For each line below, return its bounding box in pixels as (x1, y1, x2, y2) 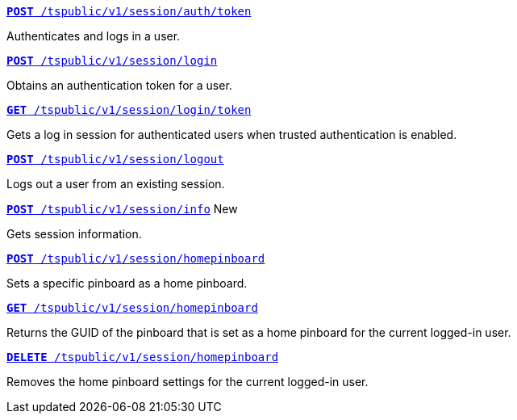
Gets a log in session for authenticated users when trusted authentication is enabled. (6, 128, 457, 141)
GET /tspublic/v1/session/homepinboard (6, 301, 258, 314)
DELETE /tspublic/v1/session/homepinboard (6, 351, 279, 363)
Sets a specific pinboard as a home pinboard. (6, 276, 248, 290)
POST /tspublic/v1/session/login (6, 54, 218, 67)
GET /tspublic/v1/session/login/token (6, 103, 252, 116)
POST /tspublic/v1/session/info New (6, 202, 238, 216)
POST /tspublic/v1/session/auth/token (6, 5, 252, 18)
